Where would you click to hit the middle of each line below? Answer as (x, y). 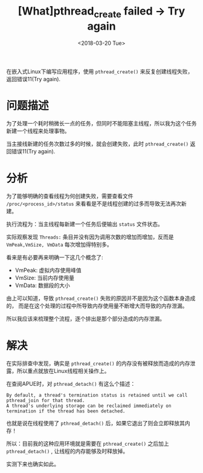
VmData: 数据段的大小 (43, 285)
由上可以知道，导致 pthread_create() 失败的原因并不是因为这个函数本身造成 (101, 299)
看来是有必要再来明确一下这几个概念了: (55, 257)
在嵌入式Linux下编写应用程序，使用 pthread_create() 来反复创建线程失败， (100, 71)
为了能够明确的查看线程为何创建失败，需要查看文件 (70, 196)
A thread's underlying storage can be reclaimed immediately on (89, 406)
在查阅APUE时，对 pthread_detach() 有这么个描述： (71, 384)
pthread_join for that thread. (46, 401)
